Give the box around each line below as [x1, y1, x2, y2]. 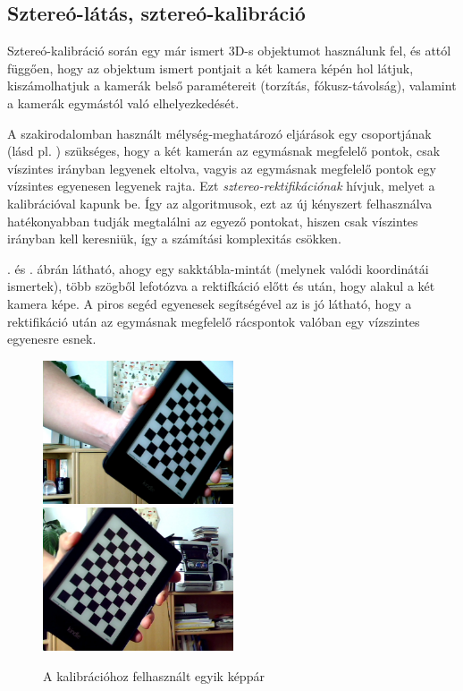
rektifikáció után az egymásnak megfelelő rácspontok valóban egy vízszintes [7, 311, 420, 330]
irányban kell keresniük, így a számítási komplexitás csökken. [7, 229, 341, 248]
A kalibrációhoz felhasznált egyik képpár [43, 666, 265, 685]
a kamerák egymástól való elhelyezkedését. [7, 93, 240, 112]
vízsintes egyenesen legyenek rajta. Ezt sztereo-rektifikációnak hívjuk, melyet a [7, 176, 435, 195]
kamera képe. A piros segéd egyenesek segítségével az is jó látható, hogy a [7, 294, 412, 312]
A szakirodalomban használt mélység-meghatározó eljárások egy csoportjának [7, 124, 432, 142]
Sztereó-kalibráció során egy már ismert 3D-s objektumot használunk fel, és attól [7, 41, 451, 60]
